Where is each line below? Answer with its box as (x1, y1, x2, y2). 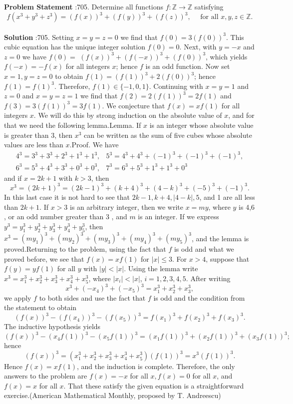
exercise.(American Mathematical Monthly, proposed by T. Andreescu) (4, 390, 221, 401)
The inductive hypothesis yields (4, 321, 101, 332)
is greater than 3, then (4, 129, 73, 140)
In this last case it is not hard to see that (4, 191, 130, 202)
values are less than (4, 139, 63, 150)
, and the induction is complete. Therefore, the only (76, 361, 235, 371)
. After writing (186, 273, 231, 283)
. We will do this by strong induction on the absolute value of (33, 110, 222, 120)
